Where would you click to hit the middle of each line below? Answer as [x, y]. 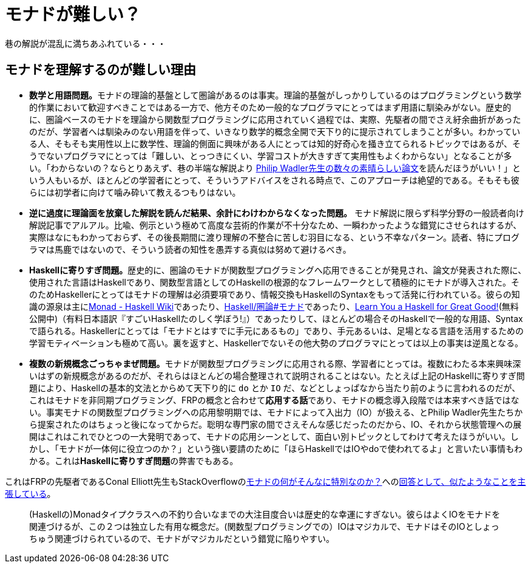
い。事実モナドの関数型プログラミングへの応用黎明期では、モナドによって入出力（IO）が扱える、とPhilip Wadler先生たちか [276, 412]
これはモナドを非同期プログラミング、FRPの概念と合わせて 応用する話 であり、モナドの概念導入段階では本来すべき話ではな [274, 400]
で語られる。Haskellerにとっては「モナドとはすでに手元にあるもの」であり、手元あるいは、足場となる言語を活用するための [277, 330]
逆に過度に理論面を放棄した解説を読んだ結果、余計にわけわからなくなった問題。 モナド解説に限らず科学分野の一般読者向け [277, 213]
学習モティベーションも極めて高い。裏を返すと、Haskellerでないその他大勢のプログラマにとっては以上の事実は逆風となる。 [276, 343]
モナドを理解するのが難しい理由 [100, 70]
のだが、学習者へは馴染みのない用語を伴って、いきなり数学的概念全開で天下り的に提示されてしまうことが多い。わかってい [275, 131]
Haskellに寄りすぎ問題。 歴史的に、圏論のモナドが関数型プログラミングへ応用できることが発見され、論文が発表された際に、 [278, 270]
